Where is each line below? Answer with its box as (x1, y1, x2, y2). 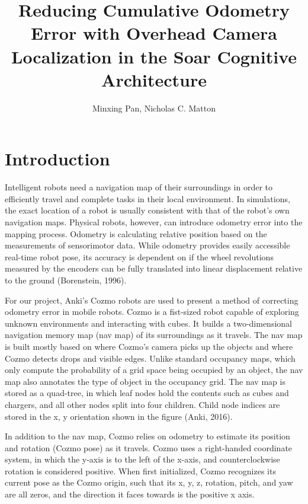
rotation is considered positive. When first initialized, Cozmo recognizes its (5, 464, 276, 477)
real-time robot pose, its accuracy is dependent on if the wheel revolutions (5, 250, 274, 263)
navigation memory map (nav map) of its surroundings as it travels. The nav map (5, 328, 303, 341)
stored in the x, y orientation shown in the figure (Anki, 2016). (5, 410, 233, 422)
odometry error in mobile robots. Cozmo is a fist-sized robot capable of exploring (5, 305, 299, 318)
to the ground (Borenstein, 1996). (5, 273, 127, 286)
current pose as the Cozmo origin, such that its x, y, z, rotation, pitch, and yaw (5, 476, 293, 489)
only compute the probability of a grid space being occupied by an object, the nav (5, 363, 303, 376)
